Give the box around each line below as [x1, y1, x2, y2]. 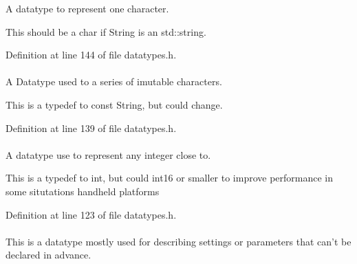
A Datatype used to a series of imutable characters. [6, 74, 222, 89]
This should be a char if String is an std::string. [6, 24, 206, 38]
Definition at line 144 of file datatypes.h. [6, 47, 177, 62]
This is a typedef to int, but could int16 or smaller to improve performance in [6, 170, 334, 185]
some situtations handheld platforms [6, 184, 160, 198]
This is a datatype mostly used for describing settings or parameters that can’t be [6, 234, 351, 248]
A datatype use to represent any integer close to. [6, 147, 211, 162]
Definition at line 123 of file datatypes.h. [6, 207, 177, 221]
